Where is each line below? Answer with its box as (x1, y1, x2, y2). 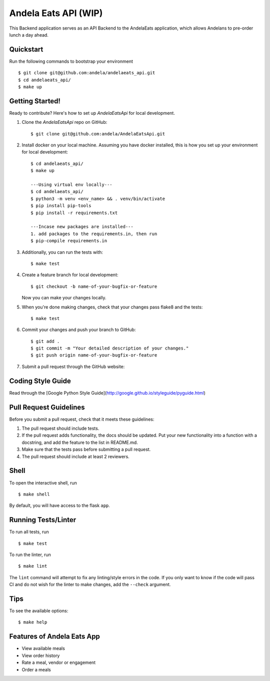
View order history (21, 652, 60, 658)
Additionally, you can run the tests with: (21, 249, 103, 255)
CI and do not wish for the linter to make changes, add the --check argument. (9, 582, 171, 588)
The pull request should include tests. (21, 425, 99, 431)
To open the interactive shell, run (9, 479, 77, 486)
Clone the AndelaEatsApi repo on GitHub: (21, 119, 107, 125)
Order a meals (21, 666, 51, 672)
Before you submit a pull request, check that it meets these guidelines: (9, 416, 154, 422)
